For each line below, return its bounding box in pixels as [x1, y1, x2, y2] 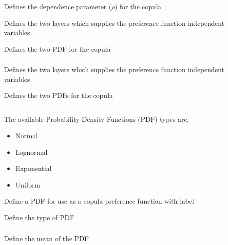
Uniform [15, 179, 40, 189]
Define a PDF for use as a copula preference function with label [4, 196, 194, 206]
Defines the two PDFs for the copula [4, 90, 113, 100]
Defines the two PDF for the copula [4, 43, 111, 54]
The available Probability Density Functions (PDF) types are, [4, 114, 189, 124]
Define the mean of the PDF [4, 233, 89, 243]
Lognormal [15, 147, 48, 157]
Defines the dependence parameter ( [4, 1, 112, 11]
